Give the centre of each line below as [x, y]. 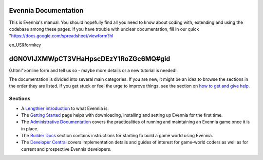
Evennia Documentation [46, 10]
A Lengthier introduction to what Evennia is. [65, 108]
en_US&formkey [25, 45]
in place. [30, 128]
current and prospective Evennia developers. [66, 149]
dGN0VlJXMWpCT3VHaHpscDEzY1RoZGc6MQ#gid [90, 59]
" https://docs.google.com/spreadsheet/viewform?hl [61, 36]
